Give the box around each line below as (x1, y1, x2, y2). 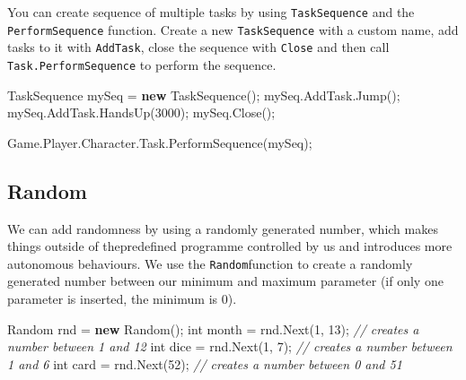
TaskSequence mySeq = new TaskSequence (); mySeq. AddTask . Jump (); (7, 85, 400, 104)
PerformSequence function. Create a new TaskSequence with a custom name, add (7, 20, 459, 39)
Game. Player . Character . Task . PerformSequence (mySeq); (7, 133, 312, 151)
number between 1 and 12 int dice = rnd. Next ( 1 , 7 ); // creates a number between (7, 337, 453, 356)
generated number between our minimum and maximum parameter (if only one (7, 272, 444, 290)
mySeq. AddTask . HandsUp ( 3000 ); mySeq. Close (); (7, 103, 276, 122)
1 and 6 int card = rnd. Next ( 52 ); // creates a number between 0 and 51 (7, 354, 402, 373)
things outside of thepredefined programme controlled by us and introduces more (7, 237, 453, 255)
